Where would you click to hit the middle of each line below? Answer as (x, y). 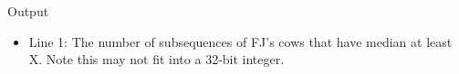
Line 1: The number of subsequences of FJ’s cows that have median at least (240, 41)
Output (28, 11)
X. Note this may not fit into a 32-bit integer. (156, 59)
